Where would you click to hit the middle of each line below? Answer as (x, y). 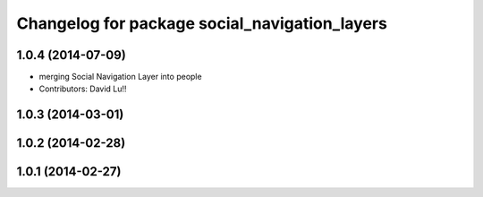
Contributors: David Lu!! (83, 89)
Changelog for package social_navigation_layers (202, 23)
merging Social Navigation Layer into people (120, 77)
